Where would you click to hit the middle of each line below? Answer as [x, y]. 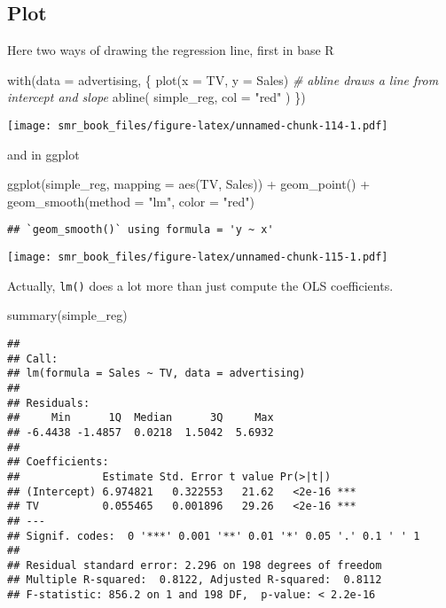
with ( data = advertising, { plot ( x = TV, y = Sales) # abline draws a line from [223, 79]
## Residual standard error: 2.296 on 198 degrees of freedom [195, 565]
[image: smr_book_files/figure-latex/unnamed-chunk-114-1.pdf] [198, 125]
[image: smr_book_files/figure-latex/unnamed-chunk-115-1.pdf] [198, 257]
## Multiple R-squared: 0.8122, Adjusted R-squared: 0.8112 [195, 580]
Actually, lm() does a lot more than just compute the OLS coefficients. [200, 285]
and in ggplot [43, 154]
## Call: [33, 359]
